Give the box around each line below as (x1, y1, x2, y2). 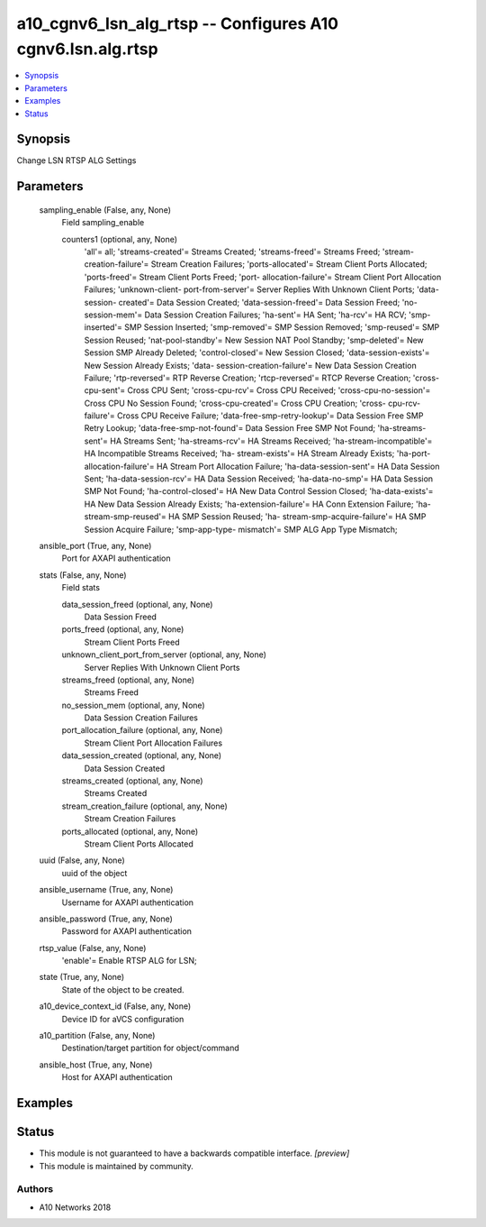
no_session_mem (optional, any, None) (61, 700, 206, 710)
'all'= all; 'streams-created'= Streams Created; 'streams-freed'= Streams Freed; (84, 246, 381, 257)
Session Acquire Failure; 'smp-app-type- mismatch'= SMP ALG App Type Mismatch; (84, 524, 398, 535)
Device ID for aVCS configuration (61, 1013, 184, 1024)
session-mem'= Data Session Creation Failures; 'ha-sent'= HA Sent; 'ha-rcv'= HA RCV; (84, 309, 407, 320)
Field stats (61, 582, 101, 593)
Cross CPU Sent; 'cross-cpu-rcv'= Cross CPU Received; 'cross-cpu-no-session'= (127, 385, 431, 396)
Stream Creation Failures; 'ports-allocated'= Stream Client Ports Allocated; (150, 259, 427, 270)
